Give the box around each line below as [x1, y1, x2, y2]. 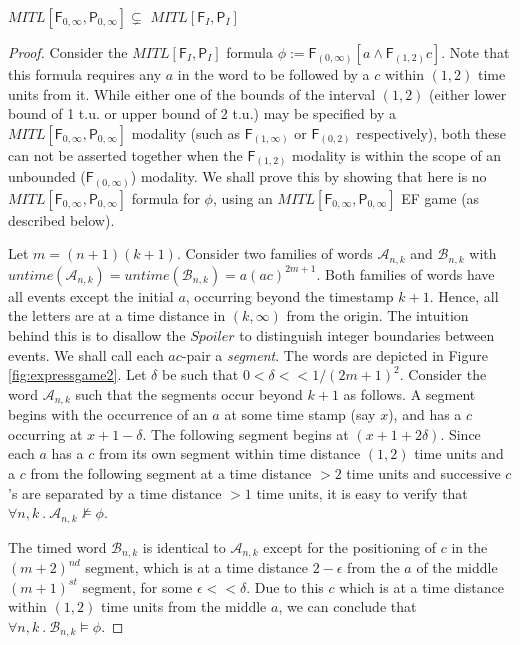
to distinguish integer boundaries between [239, 325, 495, 346]
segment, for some [82, 576, 193, 597]
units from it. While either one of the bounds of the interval [8, 83, 376, 104]
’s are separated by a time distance [8, 482, 222, 503]
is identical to [142, 536, 226, 557]
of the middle [416, 557, 498, 578]
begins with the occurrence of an [8, 404, 208, 425]
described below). [8, 209, 115, 230]
